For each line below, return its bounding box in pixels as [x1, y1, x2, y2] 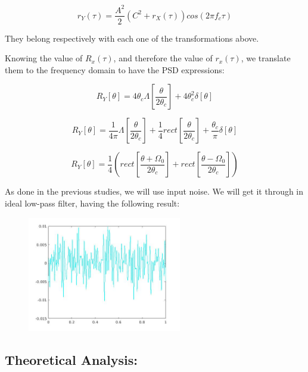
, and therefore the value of [113, 52, 213, 64]
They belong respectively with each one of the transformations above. [5, 32, 259, 44]
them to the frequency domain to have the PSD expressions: [5, 63, 225, 76]
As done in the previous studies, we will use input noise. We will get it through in [5, 185, 304, 198]
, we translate [241, 52, 291, 64]
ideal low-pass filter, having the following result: [5, 196, 180, 209]
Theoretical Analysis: [5, 351, 138, 369]
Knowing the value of [5, 52, 83, 64]
